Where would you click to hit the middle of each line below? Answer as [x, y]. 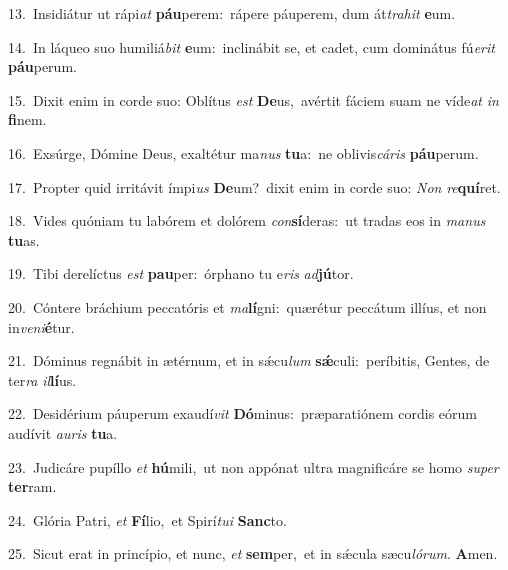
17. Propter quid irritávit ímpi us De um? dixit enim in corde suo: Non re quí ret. [254, 186]
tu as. [24, 239]
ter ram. [32, 486]
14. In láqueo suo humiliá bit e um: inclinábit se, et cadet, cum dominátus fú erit [251, 46]
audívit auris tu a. [63, 432]
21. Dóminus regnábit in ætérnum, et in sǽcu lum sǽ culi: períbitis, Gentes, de [249, 360]
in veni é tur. [41, 326]
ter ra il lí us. [42, 379]
